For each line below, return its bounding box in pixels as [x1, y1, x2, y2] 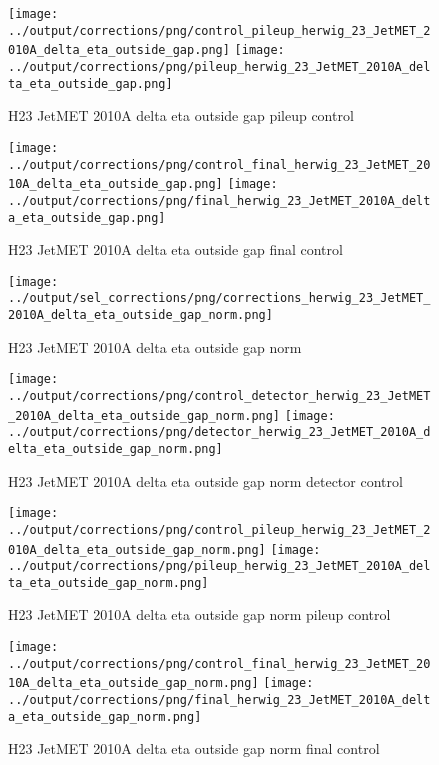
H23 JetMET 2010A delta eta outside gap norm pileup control [8, 604, 391, 625]
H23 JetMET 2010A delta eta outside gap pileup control [8, 105, 354, 126]
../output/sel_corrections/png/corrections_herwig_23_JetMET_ [8, 291, 431, 306]
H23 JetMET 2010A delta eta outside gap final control [8, 239, 343, 260]
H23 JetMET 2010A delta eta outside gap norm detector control [8, 470, 403, 491]
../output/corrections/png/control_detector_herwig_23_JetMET [8, 388, 431, 403]
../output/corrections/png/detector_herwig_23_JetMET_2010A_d [8, 425, 431, 440]
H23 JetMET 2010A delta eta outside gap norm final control [8, 738, 380, 759]
